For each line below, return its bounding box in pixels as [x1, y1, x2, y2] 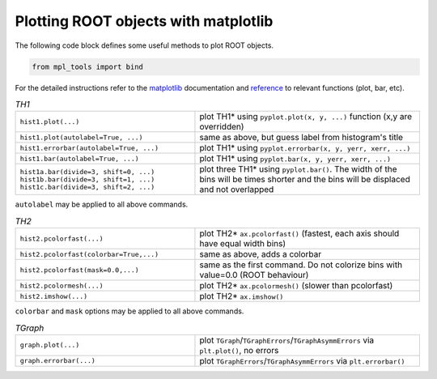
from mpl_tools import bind [32, 62, 143, 71]
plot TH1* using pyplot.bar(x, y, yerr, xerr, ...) [199, 153, 392, 164]
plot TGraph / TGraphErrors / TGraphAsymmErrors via [199, 334, 375, 346]
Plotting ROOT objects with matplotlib [15, 12, 274, 30]
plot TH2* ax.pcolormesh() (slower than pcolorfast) [199, 280, 393, 292]
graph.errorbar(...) [19, 356, 96, 365]
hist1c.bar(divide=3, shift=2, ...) [19, 182, 155, 191]
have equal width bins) [199, 238, 286, 249]
